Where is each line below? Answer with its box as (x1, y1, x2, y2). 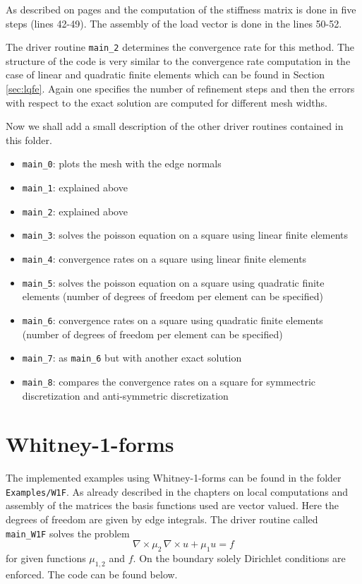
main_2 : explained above (22, 203, 128, 218)
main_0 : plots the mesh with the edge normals (22, 156, 222, 171)
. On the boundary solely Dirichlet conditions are (133, 551, 346, 566)
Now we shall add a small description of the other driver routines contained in (6, 119, 344, 133)
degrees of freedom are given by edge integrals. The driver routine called (6, 512, 318, 527)
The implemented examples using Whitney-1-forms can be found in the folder (6, 470, 342, 485)
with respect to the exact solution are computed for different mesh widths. (6, 95, 327, 109)
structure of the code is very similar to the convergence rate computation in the (6, 53, 351, 68)
